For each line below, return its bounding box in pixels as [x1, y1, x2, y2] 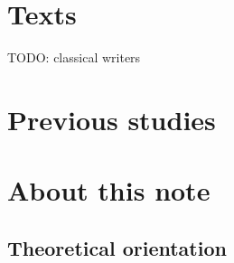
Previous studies [7, 100, 216, 137]
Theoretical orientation [7, 233, 227, 261]
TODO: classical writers [7, 48, 141, 67]
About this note [7, 172, 211, 209]
